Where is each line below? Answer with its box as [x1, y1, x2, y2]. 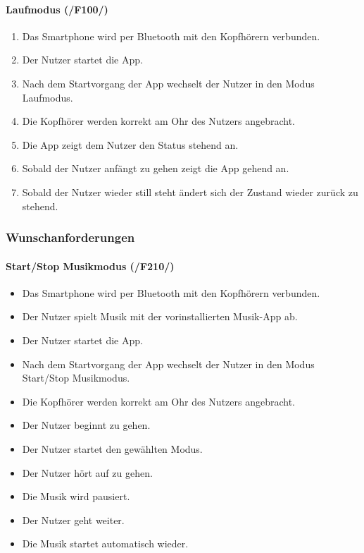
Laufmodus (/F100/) [6, 1, 108, 16]
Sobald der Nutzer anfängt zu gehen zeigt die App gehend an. [22, 161, 289, 176]
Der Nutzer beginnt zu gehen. [22, 418, 151, 432]
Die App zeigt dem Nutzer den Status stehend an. [22, 137, 239, 152]
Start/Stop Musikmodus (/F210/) [6, 258, 175, 273]
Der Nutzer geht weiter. [22, 512, 125, 527]
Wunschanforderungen [6, 229, 135, 246]
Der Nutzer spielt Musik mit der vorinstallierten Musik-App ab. [22, 309, 298, 324]
